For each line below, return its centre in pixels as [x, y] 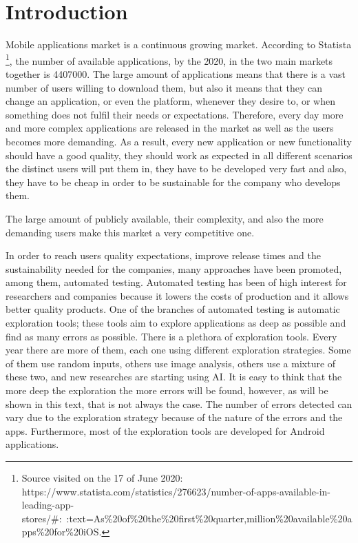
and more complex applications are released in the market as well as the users [170, 128]
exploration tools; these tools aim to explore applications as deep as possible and [176, 323]
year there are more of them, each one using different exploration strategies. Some [178, 350]
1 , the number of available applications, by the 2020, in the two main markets [169, 59]
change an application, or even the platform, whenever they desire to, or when [170, 101]
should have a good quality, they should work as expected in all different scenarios [179, 155]
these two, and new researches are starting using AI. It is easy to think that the [174, 377]
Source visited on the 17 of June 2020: [102, 478]
